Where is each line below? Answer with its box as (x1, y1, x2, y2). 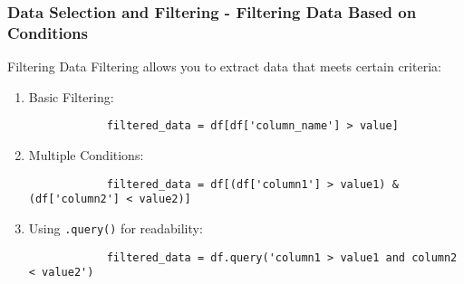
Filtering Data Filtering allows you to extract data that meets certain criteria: (7, 57, 441, 76)
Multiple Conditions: (28, 145, 144, 164)
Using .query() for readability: (28, 218, 203, 237)
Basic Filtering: (28, 87, 114, 106)
